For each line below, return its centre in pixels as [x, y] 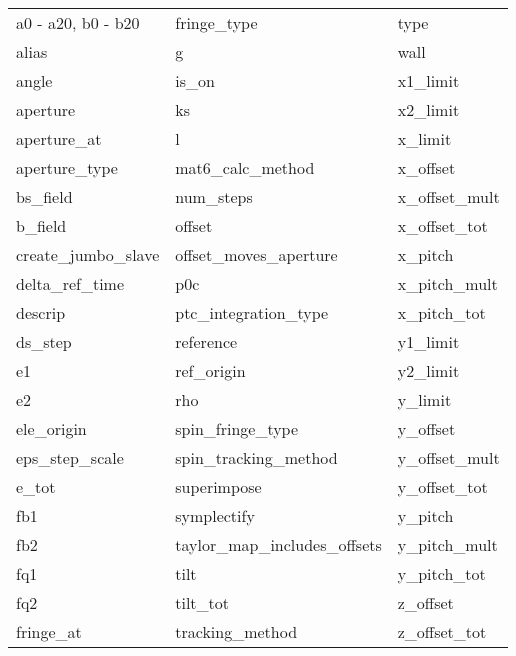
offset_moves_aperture [256, 254]
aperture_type [67, 167]
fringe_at [49, 631]
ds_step [44, 341]
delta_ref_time [70, 283]
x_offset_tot [442, 225]
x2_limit [428, 109]
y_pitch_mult [447, 544]
